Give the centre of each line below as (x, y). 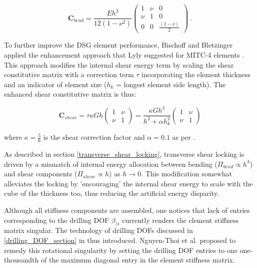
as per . (184, 137)
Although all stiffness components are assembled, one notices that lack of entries (127, 210)
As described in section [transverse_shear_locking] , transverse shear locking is (124, 154)
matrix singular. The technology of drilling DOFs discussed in (98, 230)
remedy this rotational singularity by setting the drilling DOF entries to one (121, 250)
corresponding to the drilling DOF (57, 220)
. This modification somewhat (186, 174)
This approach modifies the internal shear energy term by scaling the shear (119, 64)
